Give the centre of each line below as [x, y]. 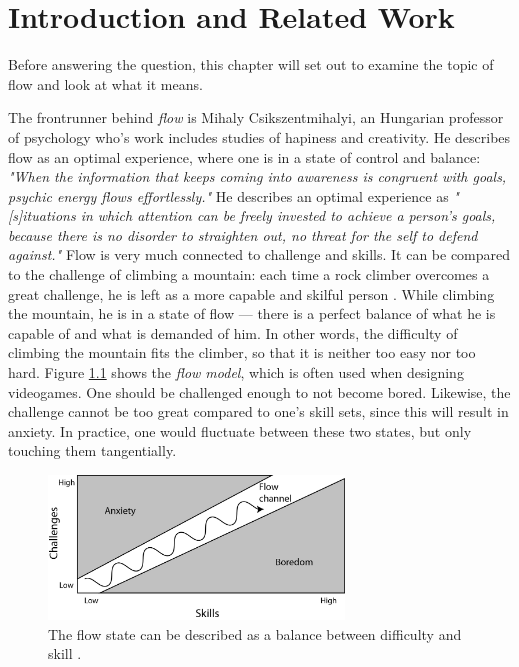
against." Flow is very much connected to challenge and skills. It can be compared [259, 254]
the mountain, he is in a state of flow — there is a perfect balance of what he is [252, 313]
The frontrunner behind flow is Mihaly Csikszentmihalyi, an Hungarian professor [256, 117]
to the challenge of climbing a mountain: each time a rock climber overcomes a [249, 274]
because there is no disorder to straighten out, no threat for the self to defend [243, 234]
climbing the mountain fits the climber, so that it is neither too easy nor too [242, 352]
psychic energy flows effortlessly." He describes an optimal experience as [228, 195]
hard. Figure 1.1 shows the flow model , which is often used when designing [236, 372]
